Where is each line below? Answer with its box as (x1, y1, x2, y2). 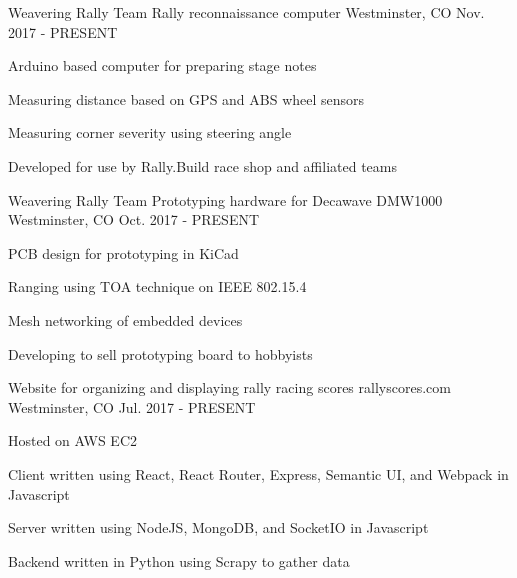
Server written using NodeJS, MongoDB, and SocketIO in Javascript (8, 517, 429, 538)
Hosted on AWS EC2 (8, 430, 137, 451)
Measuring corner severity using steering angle (8, 122, 292, 143)
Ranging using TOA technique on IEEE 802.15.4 (8, 276, 307, 297)
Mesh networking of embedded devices (8, 309, 243, 330)
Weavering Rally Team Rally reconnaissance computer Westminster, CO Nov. (8, 2, 485, 22)
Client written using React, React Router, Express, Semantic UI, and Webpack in (8, 463, 509, 484)
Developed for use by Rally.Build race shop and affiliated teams (8, 155, 398, 176)
